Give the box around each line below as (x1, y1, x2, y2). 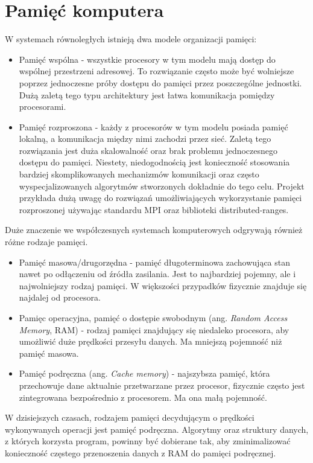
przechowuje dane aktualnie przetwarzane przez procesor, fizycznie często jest (19, 378, 305, 391)
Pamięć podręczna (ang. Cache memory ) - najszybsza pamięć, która (19, 367, 270, 380)
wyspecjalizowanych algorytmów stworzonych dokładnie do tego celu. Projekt (19, 179, 305, 192)
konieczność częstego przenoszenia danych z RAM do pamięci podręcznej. (5, 446, 276, 459)
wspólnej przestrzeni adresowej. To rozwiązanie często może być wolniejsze (19, 65, 294, 77)
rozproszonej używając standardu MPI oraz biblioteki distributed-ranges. (19, 203, 289, 216)
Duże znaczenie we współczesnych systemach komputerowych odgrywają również (5, 223, 303, 236)
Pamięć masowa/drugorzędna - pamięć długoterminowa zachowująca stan (19, 255, 291, 268)
